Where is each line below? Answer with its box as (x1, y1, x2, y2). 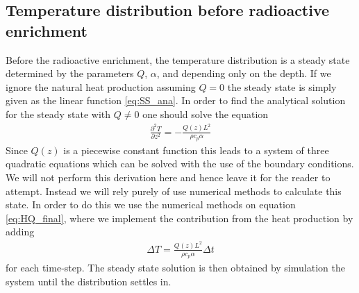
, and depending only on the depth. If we (156, 66, 331, 81)
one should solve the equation (142, 106, 269, 121)
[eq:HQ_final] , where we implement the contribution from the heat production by (6, 210, 353, 225)
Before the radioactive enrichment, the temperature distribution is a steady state (6, 52, 350, 67)
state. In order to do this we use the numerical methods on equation (6, 197, 296, 212)
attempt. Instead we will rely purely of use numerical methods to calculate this (6, 183, 342, 198)
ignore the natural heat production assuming (6, 79, 196, 94)
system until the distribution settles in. (6, 274, 172, 288)
